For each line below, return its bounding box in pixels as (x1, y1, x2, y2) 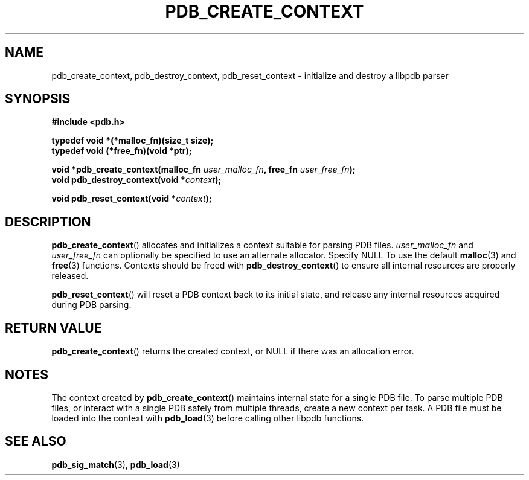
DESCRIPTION (5, 214, 91, 229)
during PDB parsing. (51, 299, 132, 310)
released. (51, 270, 89, 281)
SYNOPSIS (5, 91, 71, 107)
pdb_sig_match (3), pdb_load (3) (51, 459, 180, 470)
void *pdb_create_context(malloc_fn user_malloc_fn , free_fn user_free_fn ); (51, 164, 356, 175)
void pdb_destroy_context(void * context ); (51, 174, 222, 185)
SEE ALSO (5, 434, 66, 449)
